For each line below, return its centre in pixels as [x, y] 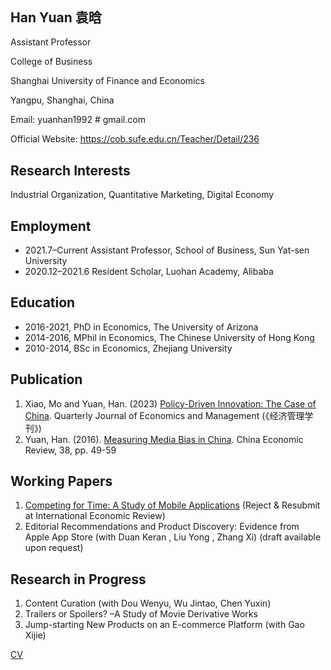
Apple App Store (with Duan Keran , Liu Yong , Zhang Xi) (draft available [173, 537]
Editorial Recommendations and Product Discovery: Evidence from [162, 527]
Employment [51, 226]
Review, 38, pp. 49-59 [70, 450]
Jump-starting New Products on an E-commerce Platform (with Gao [164, 625]
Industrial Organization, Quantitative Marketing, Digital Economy [142, 195]
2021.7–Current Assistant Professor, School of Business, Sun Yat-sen [167, 250]
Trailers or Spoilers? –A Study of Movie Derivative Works [141, 614]
